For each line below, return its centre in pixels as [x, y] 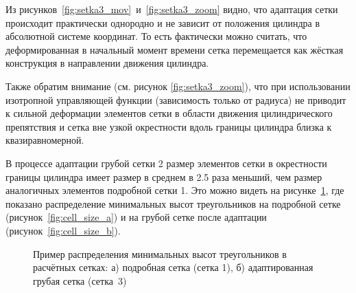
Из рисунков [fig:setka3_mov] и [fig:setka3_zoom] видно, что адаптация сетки [172, 9]
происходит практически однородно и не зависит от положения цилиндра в [163, 22]
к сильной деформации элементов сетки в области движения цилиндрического [169, 113]
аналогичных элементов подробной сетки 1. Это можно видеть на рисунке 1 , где [175, 190]
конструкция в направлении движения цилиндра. [107, 63]
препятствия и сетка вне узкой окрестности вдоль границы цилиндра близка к [169, 126]
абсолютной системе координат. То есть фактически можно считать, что [156, 36]
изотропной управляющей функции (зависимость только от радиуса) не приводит [176, 99]
